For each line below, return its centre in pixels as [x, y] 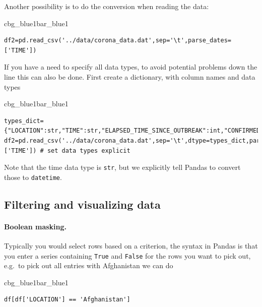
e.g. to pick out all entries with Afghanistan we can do [89, 265]
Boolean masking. [35, 226]
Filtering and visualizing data [82, 204]
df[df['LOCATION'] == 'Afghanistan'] [67, 300]
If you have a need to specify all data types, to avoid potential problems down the [131, 67]
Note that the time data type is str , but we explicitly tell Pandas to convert [122, 167]
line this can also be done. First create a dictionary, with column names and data [130, 76]
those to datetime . [33, 177]
